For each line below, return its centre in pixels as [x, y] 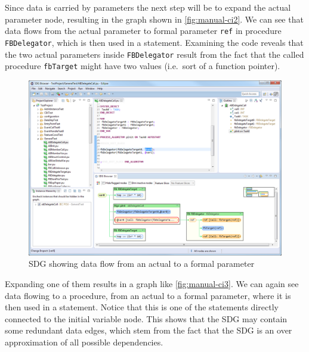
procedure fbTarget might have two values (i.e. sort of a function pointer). [143, 66]
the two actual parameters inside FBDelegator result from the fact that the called [154, 54]
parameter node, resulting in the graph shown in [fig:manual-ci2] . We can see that [154, 19]
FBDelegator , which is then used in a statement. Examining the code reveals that [154, 42]
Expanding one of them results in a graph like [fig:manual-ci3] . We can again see [152, 283]
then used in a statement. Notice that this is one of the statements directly [142, 307]
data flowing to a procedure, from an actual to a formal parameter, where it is [148, 295]
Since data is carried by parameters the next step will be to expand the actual [148, 7]
